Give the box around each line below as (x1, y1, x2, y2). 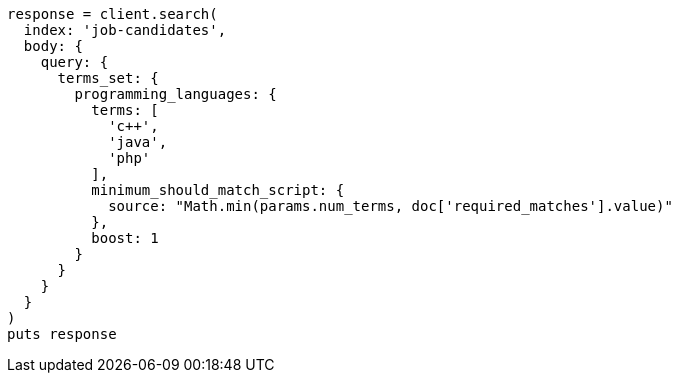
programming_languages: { (74, 86, 277, 102)
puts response (7, 326, 117, 342)
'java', (108, 134, 168, 150)
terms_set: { (57, 70, 159, 86)
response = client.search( (7, 6, 218, 22)
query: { (40, 54, 109, 70)
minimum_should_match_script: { (91, 182, 345, 198)
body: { (23, 38, 83, 54)
